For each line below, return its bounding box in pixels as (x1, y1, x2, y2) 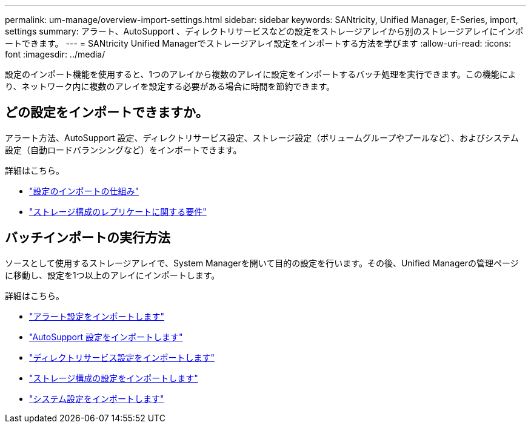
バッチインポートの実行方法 (5, 230, 170, 246)
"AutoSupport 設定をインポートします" (29, 331, 183, 342)
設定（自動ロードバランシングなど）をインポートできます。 (5, 144, 242, 155)
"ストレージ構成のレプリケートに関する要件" (29, 206, 207, 217)
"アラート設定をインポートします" (29, 311, 165, 321)
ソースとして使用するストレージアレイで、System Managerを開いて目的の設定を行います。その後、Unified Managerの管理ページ (5, 257, 519, 268)
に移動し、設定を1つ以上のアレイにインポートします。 (5, 269, 220, 280)
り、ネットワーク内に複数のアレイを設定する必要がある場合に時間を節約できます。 (5, 81, 335, 91)
